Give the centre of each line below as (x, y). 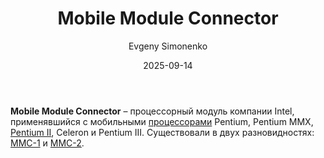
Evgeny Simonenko (168, 46)
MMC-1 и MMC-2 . (47, 143)
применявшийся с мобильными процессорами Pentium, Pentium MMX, (162, 121)
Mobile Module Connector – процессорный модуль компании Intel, (152, 111)
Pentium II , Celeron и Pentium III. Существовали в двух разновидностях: (162, 132)
